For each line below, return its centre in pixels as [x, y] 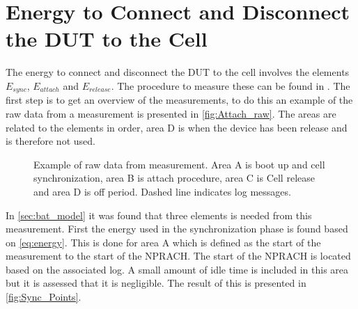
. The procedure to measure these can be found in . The [231, 85]
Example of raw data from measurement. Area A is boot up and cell [179, 164]
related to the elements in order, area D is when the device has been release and [177, 127]
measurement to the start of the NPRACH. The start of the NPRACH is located [178, 256]
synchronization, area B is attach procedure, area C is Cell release [174, 178]
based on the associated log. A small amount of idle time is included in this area [177, 269]
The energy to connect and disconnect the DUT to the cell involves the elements [178, 72]
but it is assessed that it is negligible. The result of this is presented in [156, 283]
